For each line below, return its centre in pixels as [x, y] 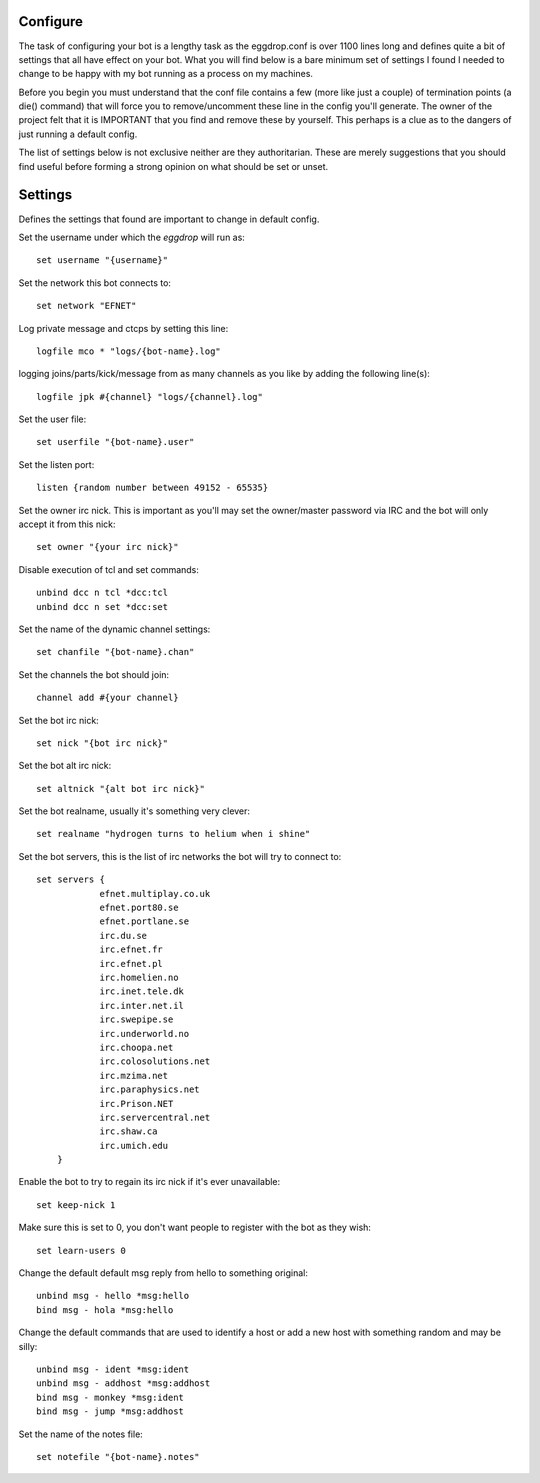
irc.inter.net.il [142, 1005]
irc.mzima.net [134, 1075]
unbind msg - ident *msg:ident [113, 1369]
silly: [28, 1346]
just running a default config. [78, 134]
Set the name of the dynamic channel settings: [114, 629]
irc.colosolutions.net [155, 1061]
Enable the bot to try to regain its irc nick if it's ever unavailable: [149, 1182]
